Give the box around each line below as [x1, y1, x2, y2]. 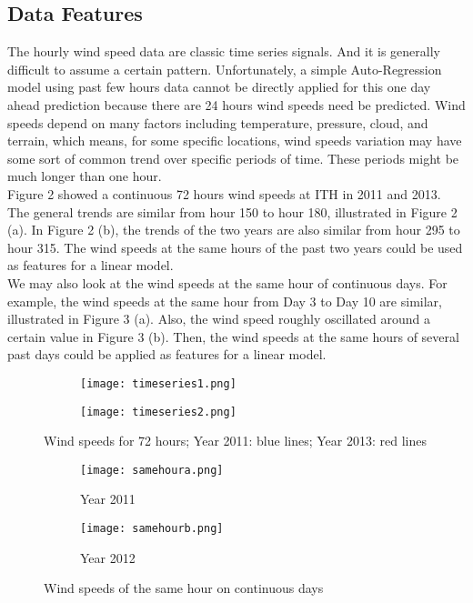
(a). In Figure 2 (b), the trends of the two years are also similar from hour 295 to [7, 220, 460, 239]
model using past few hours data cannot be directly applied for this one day [7, 77, 431, 96]
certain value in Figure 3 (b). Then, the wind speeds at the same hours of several [7, 327, 459, 346]
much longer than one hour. [7, 166, 162, 186]
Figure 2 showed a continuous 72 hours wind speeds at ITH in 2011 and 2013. [7, 184, 441, 203]
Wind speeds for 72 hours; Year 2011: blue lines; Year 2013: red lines [44, 431, 427, 450]
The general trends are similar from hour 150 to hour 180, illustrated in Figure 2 [7, 202, 458, 221]
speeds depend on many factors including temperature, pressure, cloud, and [7, 113, 428, 132]
